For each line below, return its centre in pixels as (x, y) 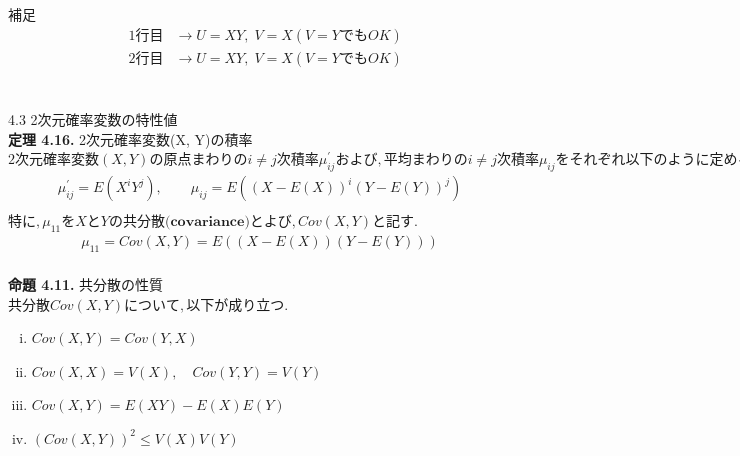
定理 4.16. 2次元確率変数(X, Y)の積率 (130, 138)
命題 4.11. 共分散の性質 (86, 283)
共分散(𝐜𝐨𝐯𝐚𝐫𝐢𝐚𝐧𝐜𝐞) (186, 222)
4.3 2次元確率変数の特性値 (93, 119)
